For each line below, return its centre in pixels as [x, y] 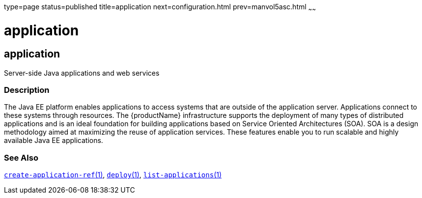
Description [27, 90]
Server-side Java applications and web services [82, 73]
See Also [21, 157]
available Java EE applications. [54, 141]
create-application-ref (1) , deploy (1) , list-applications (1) [113, 175]
